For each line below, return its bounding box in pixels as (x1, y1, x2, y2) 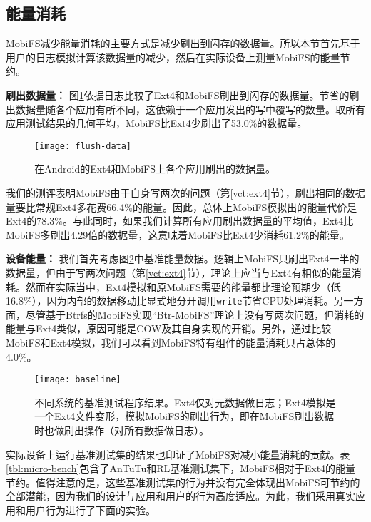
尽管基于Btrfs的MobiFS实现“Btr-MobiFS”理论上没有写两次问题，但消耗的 (25, 307, 365, 322)
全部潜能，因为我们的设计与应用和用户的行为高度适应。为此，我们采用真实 (6, 488, 355, 503)
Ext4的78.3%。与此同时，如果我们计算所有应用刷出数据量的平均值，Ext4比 (6, 213, 354, 228)
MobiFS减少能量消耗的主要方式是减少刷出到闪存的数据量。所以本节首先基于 (6, 36, 360, 51)
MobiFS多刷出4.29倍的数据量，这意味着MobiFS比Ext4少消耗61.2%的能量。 (6, 227, 350, 242)
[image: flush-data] (34, 140, 132, 151)
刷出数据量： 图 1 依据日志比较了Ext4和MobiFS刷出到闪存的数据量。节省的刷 (6, 87, 360, 102)
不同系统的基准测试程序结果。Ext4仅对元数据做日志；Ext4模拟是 (34, 394, 336, 409)
